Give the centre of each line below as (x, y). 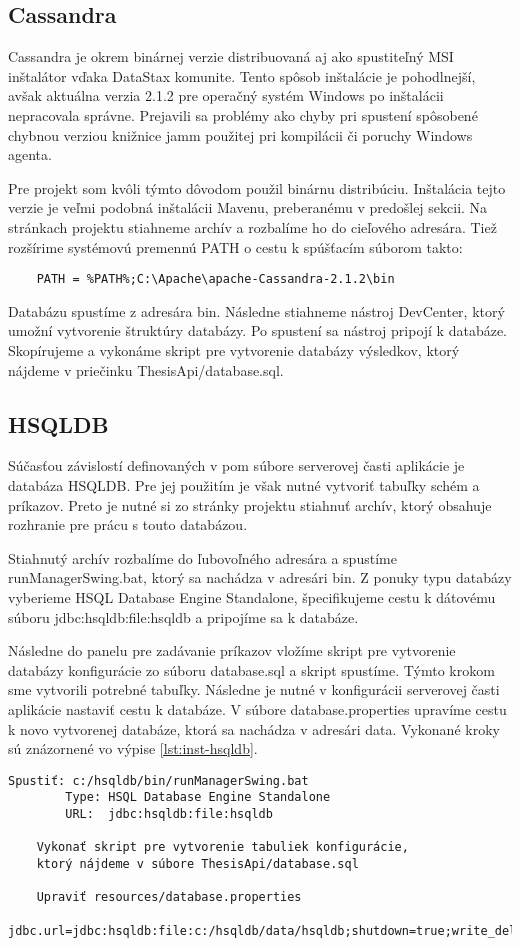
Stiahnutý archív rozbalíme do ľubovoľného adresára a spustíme (202, 557)
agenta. (30, 154)
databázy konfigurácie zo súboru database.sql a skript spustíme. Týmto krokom (251, 669)
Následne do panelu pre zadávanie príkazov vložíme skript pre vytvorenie (232, 650)
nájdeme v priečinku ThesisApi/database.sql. (146, 369)
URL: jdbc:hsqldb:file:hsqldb (169, 814)
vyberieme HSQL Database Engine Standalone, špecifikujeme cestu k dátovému (252, 596)
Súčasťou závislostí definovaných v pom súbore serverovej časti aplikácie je (236, 465)
